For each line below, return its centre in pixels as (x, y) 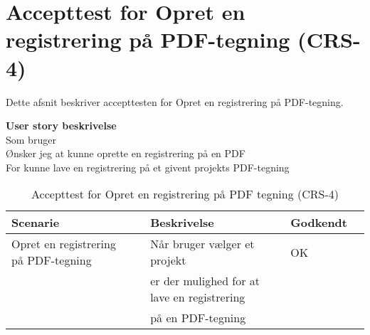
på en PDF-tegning (198, 318)
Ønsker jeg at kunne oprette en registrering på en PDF (126, 153)
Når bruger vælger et (202, 244)
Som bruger (31, 139)
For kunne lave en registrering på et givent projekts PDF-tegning (148, 167)
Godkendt (319, 223)
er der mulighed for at (205, 281)
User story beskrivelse (61, 126)
